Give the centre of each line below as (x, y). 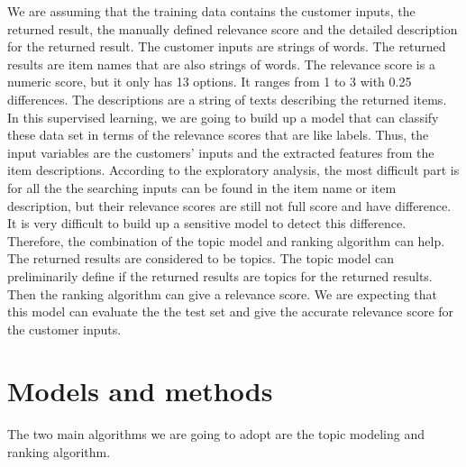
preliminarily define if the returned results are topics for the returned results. (220, 275)
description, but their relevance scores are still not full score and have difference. (229, 205)
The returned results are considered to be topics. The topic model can (201, 258)
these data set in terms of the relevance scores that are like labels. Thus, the (218, 135)
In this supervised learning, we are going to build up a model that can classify (223, 117)
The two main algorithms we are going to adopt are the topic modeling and (216, 434)
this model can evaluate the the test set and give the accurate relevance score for (231, 311)
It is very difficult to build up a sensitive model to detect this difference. (207, 223)
